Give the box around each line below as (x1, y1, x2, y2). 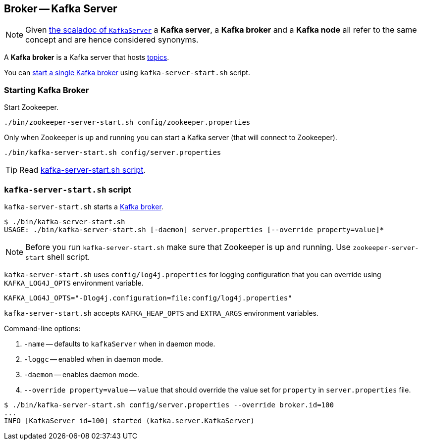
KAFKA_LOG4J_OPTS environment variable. (4, 278, 144, 287)
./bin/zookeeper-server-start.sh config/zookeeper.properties (4, 118, 251, 127)
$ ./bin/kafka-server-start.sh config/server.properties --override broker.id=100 (4, 400, 334, 409)
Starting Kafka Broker (4, 85, 89, 95)
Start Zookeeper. (4, 103, 58, 112)
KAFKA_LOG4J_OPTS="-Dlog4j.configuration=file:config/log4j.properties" (4, 294, 292, 302)
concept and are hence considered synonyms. (25, 35, 199, 45)
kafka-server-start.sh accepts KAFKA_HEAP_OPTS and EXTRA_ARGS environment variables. (4, 308, 318, 317)
